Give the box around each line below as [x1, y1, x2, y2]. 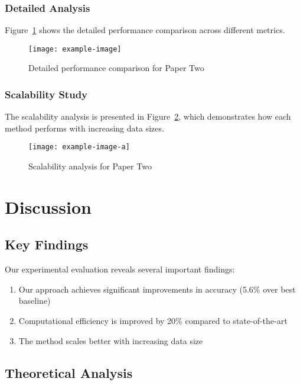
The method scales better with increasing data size [18, 334, 203, 346]
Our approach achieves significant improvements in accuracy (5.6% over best [18, 283, 296, 295]
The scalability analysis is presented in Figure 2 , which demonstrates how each [5, 110, 291, 123]
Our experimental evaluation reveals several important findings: [5, 263, 235, 275]
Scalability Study [5, 86, 88, 101]
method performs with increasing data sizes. [5, 121, 164, 134]
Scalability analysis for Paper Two [28, 160, 152, 172]
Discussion [5, 194, 92, 219]
